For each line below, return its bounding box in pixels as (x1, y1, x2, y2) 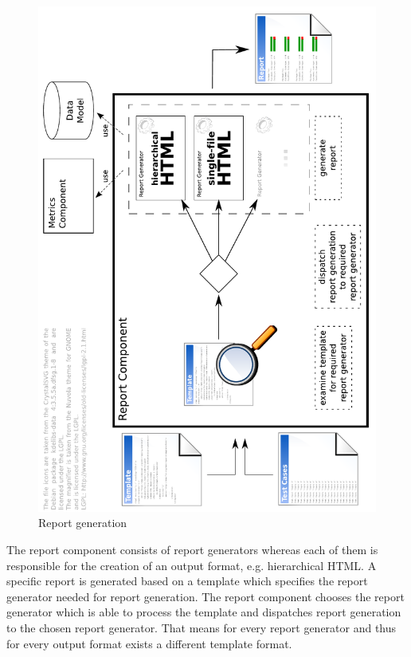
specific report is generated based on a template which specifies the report (6, 572, 368, 589)
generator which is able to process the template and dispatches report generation (6, 604, 401, 620)
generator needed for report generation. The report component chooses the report (6, 588, 405, 604)
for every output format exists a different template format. (6, 635, 292, 651)
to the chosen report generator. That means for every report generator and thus (6, 619, 397, 635)
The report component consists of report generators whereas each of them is (6, 541, 378, 558)
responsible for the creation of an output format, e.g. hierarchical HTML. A (6, 557, 377, 573)
